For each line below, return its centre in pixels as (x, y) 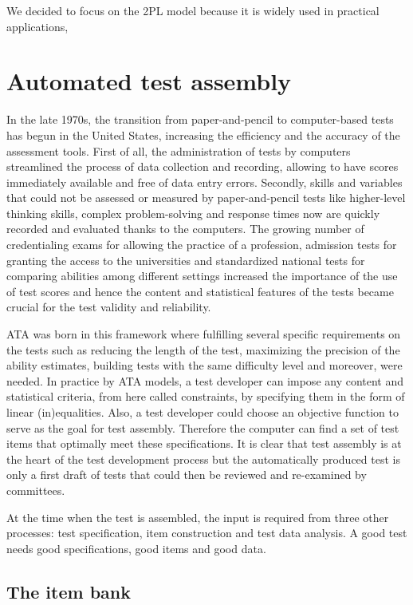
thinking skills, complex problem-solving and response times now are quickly (193, 213)
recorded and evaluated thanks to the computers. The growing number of (185, 229)
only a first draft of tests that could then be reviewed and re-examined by (187, 475)
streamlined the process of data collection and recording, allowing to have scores (203, 166)
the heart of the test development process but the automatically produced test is (203, 459)
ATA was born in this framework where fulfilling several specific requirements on (204, 334)
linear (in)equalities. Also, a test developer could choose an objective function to (203, 412)
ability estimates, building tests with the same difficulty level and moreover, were (205, 365)
